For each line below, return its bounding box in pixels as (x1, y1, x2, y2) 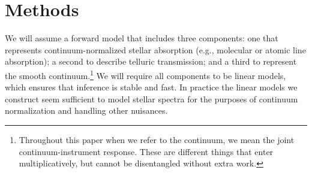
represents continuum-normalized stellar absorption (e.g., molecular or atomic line (5, 43, 306, 56)
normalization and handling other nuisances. (5, 104, 168, 117)
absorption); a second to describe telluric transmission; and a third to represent (5, 55, 297, 68)
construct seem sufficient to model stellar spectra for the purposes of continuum (5, 92, 298, 105)
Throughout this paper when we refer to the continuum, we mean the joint (19, 133, 295, 145)
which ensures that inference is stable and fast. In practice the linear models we (5, 81, 298, 93)
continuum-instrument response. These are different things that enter (19, 145, 274, 157)
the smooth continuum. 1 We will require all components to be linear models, (5, 67, 286, 81)
